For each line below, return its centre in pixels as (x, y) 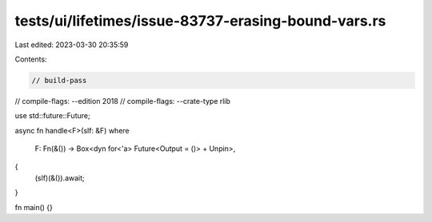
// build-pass (59, 80)
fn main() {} (34, 207)
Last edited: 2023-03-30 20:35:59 (72, 45)
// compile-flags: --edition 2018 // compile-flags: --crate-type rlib (123, 101)
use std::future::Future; (53, 116)
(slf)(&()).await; (60, 178)
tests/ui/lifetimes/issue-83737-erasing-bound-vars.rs (200, 21)
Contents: (31, 59)
